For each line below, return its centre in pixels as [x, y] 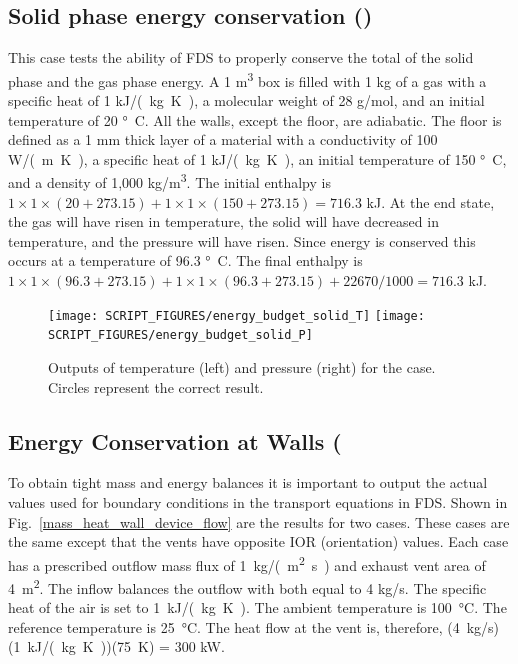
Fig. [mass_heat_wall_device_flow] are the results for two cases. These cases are [259, 521]
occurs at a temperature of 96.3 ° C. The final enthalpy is [185, 260]
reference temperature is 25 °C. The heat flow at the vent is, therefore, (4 [234, 626]
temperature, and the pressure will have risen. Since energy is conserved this [242, 240]
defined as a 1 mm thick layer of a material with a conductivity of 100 [223, 139]
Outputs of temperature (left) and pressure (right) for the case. [242, 366]
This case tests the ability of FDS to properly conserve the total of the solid [241, 57]
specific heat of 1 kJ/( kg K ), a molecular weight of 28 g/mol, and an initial [246, 100]
